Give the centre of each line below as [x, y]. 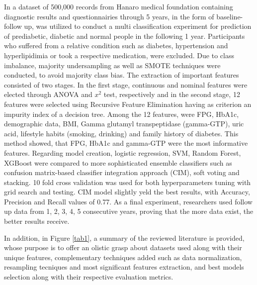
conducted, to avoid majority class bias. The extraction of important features [122, 75]
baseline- [230, 16]
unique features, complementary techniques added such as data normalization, [123, 257]
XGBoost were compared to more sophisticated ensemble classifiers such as [118, 162]
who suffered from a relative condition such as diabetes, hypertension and [116, 46]
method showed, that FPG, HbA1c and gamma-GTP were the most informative [126, 143]
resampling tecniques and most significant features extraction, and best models [124, 267]
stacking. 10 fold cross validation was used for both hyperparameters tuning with [128, 182]
